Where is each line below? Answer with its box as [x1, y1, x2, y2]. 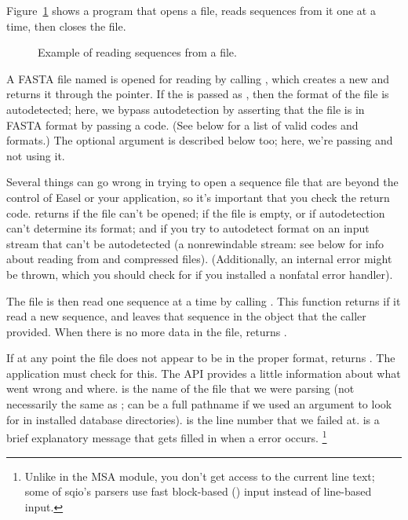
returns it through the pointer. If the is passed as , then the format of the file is [6, 86, 389, 102]
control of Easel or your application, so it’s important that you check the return [6, 189, 390, 205]
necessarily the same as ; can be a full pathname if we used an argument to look [6, 396, 392, 412]
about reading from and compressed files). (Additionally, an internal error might [6, 251, 392, 267]
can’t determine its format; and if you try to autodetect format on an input [6, 220, 370, 236]
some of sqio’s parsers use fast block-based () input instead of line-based [24, 483, 372, 500]
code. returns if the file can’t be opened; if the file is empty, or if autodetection [6, 204, 385, 221]
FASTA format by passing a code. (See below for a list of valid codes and [6, 116, 359, 133]
